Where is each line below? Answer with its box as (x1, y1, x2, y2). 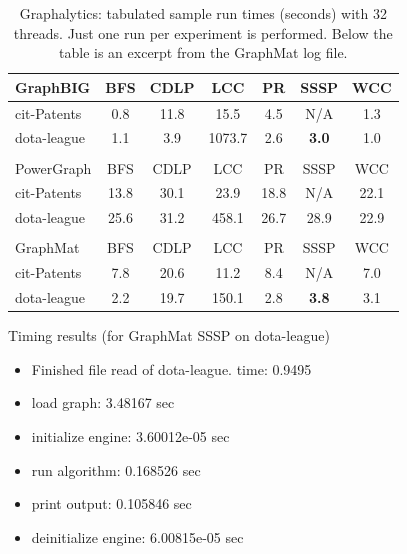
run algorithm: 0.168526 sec (31, 459, 201, 480)
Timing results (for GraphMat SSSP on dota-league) (8, 325, 330, 346)
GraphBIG (15, 76, 91, 97)
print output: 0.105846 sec (31, 493, 192, 514)
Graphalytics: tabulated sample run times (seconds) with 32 (19, 3, 387, 23)
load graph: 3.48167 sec (31, 392, 175, 413)
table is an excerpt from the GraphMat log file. (59, 42, 348, 63)
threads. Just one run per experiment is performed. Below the (13, 22, 393, 43)
